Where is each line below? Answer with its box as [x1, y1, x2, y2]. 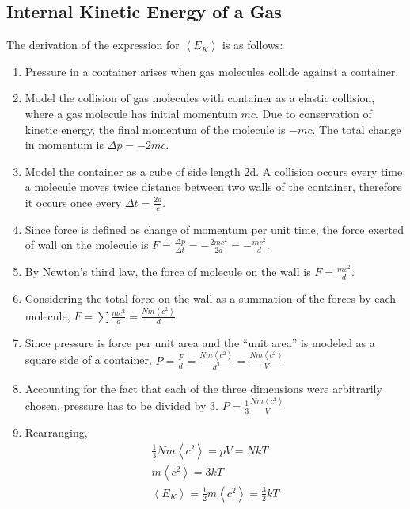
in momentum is [25, 136, 104, 153]
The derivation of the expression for [6, 36, 180, 53]
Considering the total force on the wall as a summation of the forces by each [25, 290, 397, 307]
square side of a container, [25, 351, 152, 368]
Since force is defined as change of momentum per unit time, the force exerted [25, 220, 404, 237]
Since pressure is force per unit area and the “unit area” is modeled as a [25, 334, 375, 350]
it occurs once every [25, 193, 122, 210]
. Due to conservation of [255, 105, 372, 121]
